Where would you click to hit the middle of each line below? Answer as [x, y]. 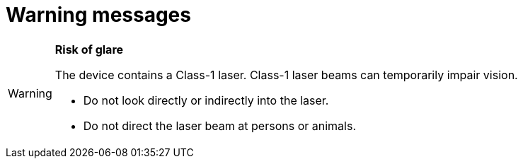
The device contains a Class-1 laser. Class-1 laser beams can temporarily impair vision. [286, 75]
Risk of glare [89, 49]
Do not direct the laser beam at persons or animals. [219, 125]
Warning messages [98, 15]
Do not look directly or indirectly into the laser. [206, 100]
